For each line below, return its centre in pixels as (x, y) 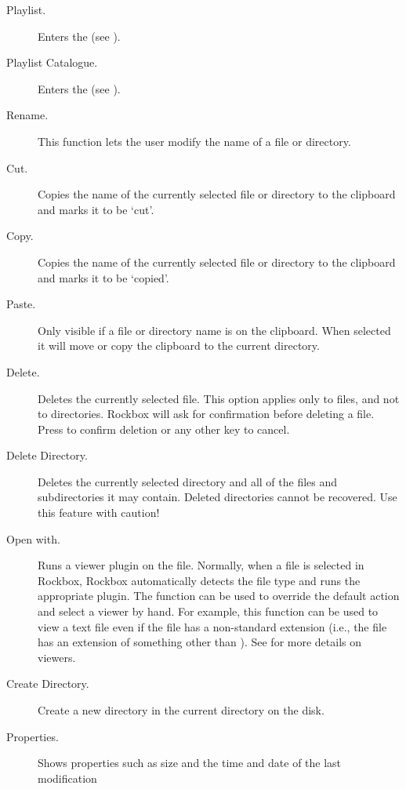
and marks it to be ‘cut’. (96, 209)
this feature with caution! (99, 513)
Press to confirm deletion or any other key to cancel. (164, 429)
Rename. (27, 115)
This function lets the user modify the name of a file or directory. (194, 141)
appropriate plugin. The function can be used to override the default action (219, 596)
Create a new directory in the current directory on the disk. (181, 710)
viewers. (57, 657)
